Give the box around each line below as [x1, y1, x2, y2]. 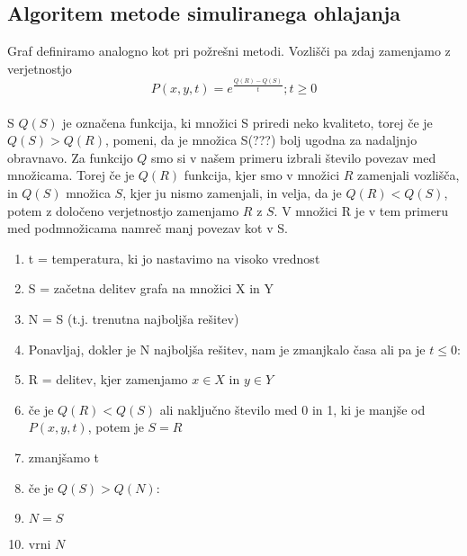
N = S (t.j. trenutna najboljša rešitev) [28, 309, 239, 327]
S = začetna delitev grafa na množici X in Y [28, 279, 274, 298]
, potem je [87, 417, 144, 436]
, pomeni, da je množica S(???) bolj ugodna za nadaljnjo [104, 130, 418, 149]
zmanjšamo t [28, 447, 100, 466]
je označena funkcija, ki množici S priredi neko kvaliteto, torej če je [62, 112, 433, 131]
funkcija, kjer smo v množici [184, 166, 340, 184]
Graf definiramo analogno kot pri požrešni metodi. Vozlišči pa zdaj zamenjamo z [7, 41, 451, 60]
